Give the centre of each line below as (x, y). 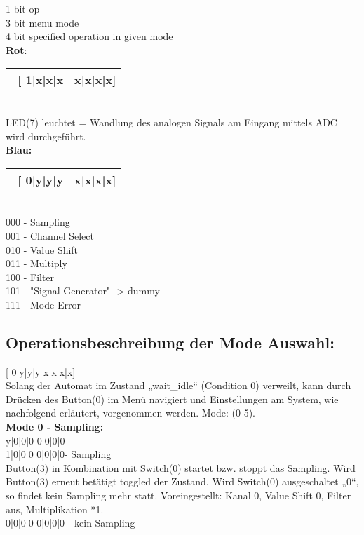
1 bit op (23, 8)
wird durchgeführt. (46, 136)
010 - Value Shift (42, 249)
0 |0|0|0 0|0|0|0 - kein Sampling (70, 523)
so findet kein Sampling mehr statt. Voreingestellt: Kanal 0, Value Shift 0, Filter (178, 495)
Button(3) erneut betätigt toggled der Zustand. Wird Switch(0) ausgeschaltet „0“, (182, 481)
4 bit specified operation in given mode (89, 36)
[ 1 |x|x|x (41, 80)
